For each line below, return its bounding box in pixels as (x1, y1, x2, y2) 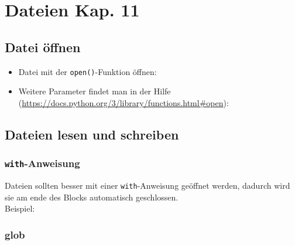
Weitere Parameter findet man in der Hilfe (18, 85, 171, 97)
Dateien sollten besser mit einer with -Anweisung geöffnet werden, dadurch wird (5, 179, 290, 191)
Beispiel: (5, 202, 35, 215)
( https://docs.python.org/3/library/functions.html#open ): (18, 96, 229, 108)
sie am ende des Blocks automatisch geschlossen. (5, 190, 179, 203)
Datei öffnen (5, 38, 81, 56)
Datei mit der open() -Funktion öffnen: (18, 65, 157, 77)
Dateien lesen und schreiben (5, 125, 179, 143)
